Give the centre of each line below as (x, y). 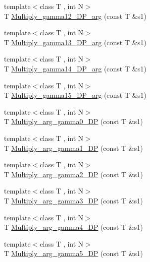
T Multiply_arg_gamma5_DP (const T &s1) (74, 253)
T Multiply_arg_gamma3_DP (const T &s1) (74, 200)
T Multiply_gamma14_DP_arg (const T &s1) (75, 68)
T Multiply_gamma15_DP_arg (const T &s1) (75, 95)
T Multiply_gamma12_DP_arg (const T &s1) (75, 16)
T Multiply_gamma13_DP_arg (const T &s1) (75, 42)
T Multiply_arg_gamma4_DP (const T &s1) (74, 227)
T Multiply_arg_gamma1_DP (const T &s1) (74, 148)
